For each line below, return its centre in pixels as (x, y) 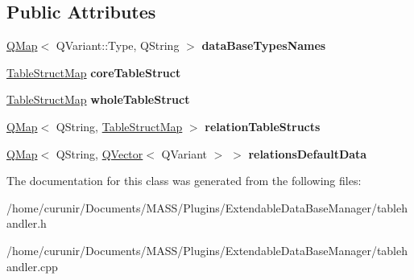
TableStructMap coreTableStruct (94, 72)
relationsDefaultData (308, 153)
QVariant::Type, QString (118, 45)
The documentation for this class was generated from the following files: (184, 181)
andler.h (27, 223)
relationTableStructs (263, 126)
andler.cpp (32, 266)
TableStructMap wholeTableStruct (98, 99)
